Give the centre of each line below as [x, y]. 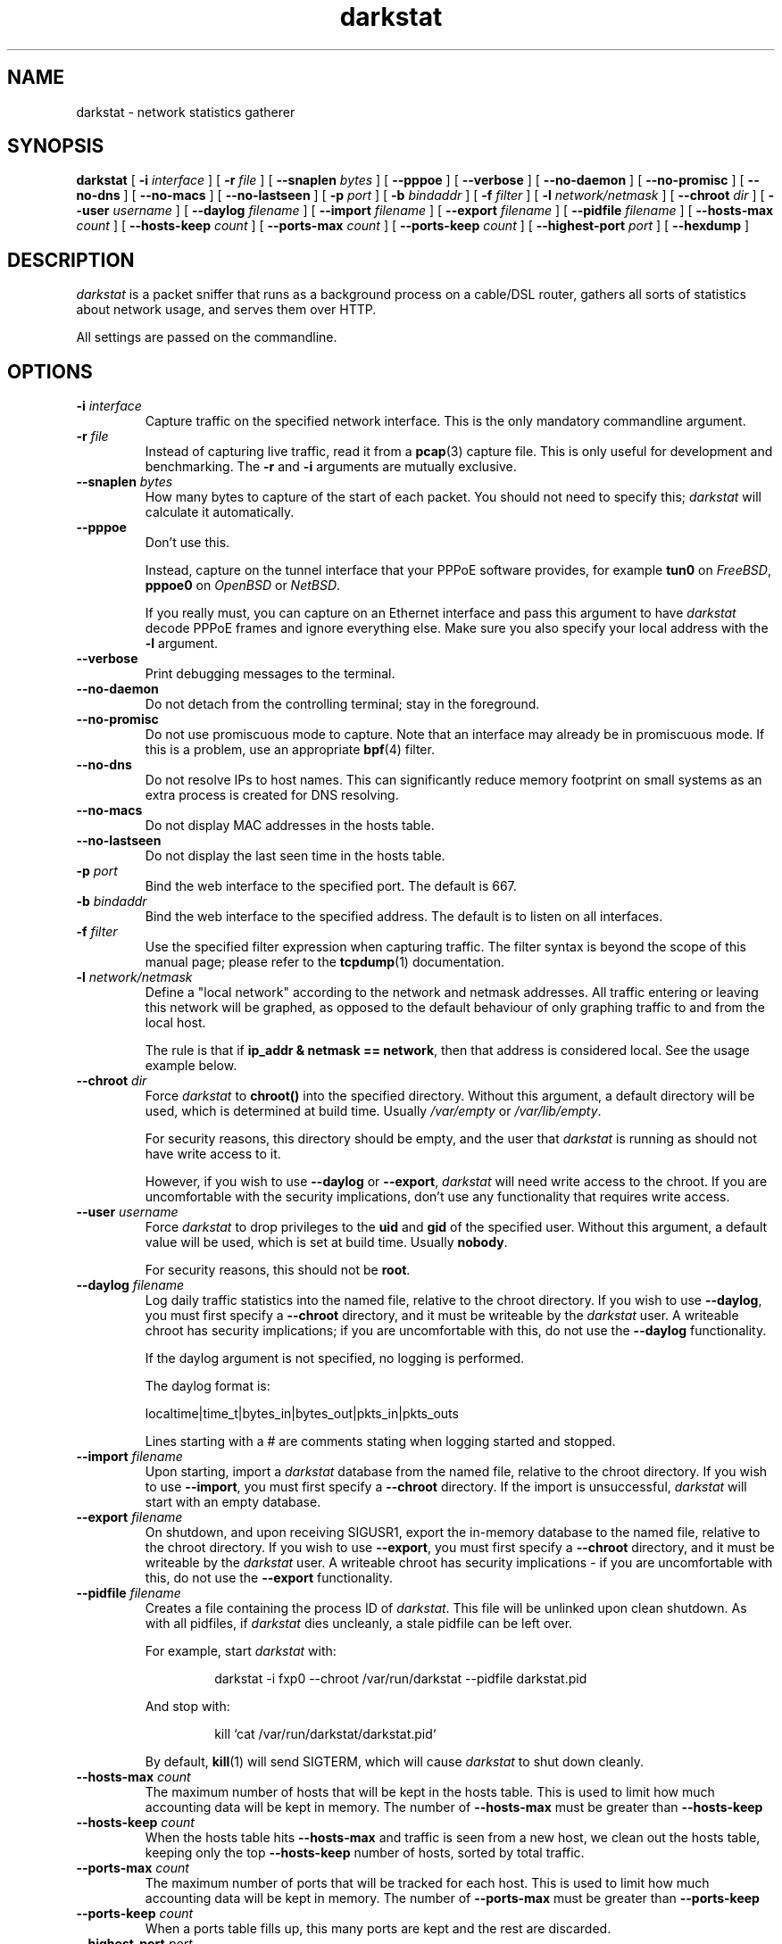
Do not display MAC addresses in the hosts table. [290, 826]
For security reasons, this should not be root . [278, 1270]
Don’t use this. [187, 543]
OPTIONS [50, 371]
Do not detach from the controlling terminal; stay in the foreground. [342, 704]
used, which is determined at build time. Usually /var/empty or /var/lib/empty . [373, 1111]
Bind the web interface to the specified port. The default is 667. [331, 886]
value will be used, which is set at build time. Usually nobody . [326, 1242]
